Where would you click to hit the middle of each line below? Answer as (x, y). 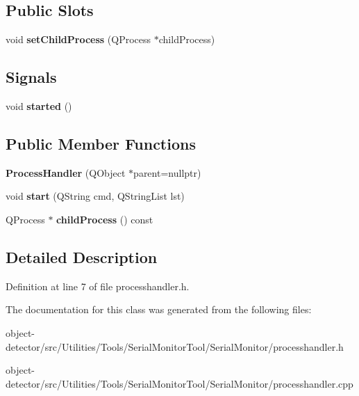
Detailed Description (82, 256)
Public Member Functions (101, 143)
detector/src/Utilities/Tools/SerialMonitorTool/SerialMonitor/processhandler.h (175, 346)
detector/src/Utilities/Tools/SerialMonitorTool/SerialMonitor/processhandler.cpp (179, 383)
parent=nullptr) (167, 172)
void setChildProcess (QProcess (78, 39)
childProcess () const (105, 219)
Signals (31, 77)
